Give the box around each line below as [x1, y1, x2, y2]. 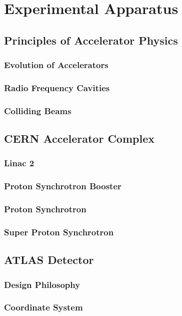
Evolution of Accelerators [4, 59, 108, 71]
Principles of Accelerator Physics [4, 32, 178, 48]
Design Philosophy [4, 278, 80, 290]
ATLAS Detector [4, 252, 94, 267]
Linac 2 [4, 157, 34, 169]
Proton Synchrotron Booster [4, 180, 121, 192]
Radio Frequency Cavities [4, 81, 110, 94]
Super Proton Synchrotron [4, 225, 114, 238]
